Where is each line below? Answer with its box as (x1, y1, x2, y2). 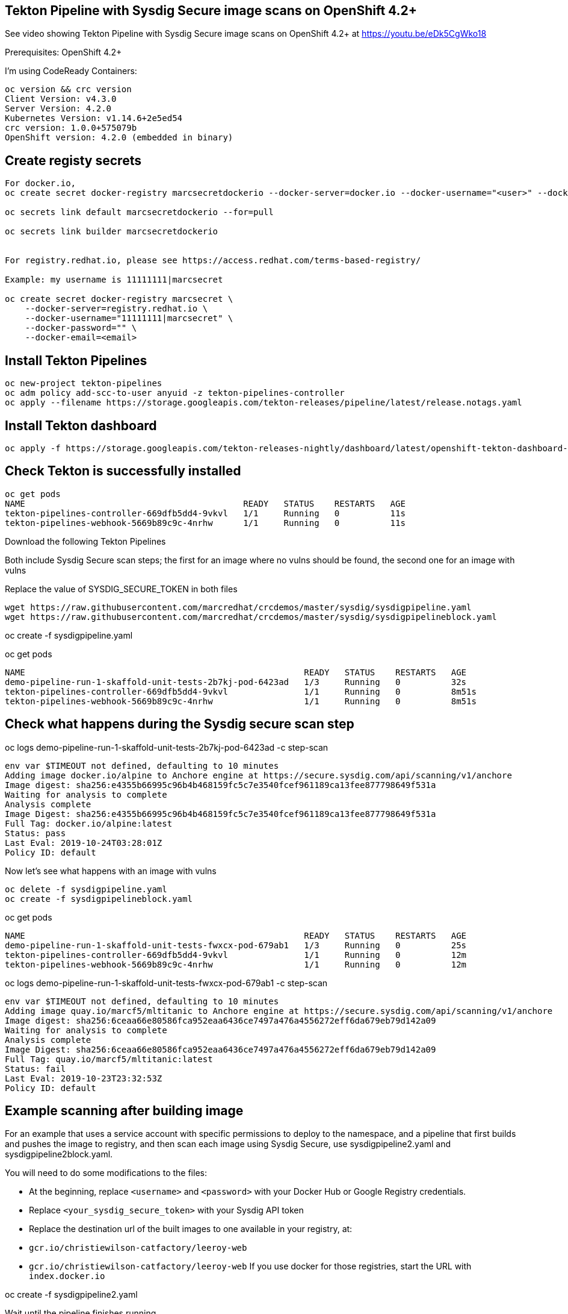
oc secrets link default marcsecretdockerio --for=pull (5, 207, 274, 217)
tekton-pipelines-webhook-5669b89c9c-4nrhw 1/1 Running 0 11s (5, 518, 406, 528)
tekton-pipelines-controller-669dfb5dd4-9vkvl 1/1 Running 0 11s (5, 508, 406, 518)
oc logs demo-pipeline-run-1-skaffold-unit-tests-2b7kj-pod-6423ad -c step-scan (5, 742, 329, 752)
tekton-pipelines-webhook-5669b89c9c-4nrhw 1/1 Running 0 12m (5, 959, 467, 969)
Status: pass (5, 828, 66, 838)
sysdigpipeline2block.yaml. (5, 1149, 113, 1160)
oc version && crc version (5, 84, 132, 95)
